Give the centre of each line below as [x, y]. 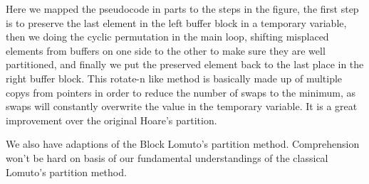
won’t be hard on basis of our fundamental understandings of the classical [167, 157]
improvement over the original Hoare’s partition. [111, 120]
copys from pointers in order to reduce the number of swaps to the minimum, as [181, 92]
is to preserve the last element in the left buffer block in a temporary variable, [176, 22]
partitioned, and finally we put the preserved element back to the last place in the [185, 64]
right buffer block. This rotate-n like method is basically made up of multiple [174, 78]
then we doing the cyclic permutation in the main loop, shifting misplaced [167, 37]
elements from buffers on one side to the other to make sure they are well [166, 50]
